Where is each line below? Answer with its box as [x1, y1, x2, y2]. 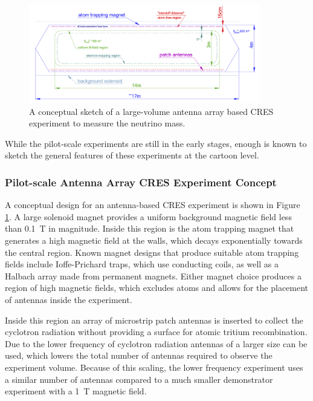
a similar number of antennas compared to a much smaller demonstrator [5, 373, 273, 385]
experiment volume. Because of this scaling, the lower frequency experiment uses [5, 361, 303, 373]
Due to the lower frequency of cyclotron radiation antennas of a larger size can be [5, 337, 308, 350]
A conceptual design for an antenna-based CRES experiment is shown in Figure [5, 198, 300, 211]
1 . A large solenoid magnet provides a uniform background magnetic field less [5, 210, 292, 223]
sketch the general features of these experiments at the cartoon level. [5, 149, 259, 161]
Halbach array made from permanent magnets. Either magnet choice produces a [5, 269, 302, 282]
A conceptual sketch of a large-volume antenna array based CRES [29, 105, 274, 117]
